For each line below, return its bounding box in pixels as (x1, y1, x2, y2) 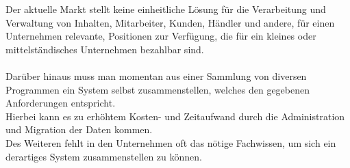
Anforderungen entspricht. (5, 96, 116, 110)
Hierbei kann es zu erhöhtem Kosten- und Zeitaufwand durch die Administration (5, 109, 345, 123)
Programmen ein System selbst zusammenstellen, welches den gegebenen (5, 82, 310, 96)
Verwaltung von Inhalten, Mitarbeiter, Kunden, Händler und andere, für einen (5, 15, 335, 29)
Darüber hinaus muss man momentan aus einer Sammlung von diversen (5, 68, 307, 83)
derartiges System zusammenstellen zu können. (5, 149, 202, 163)
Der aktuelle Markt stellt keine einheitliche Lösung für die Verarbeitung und (5, 2, 326, 16)
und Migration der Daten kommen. (5, 122, 153, 137)
